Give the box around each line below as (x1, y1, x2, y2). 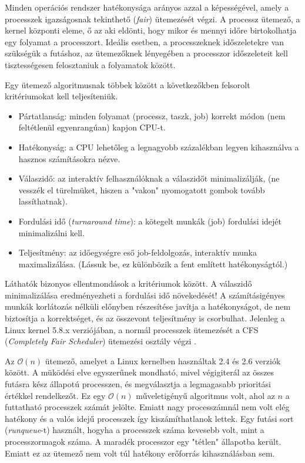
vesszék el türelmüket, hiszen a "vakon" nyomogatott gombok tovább (18, 183, 265, 196)
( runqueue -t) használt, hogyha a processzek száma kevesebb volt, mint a (5, 424, 264, 436)
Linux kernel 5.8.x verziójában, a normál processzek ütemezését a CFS (5, 323, 259, 335)
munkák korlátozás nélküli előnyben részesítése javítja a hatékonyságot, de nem (5, 300, 291, 313)
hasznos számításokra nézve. (18, 152, 120, 165)
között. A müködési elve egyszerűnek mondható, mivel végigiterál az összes (5, 366, 274, 378)
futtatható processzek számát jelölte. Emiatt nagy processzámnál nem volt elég (5, 401, 290, 413)
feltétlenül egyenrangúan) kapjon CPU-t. (18, 121, 166, 133)
